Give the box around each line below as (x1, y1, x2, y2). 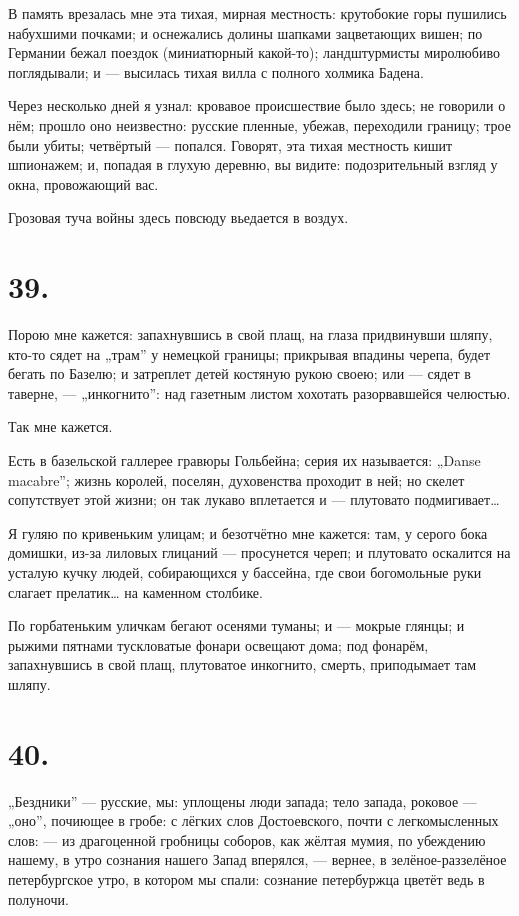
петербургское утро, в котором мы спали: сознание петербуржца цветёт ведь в (8, 869, 485, 890)
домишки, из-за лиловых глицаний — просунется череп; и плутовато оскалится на (8, 542, 511, 563)
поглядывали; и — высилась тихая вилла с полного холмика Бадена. (8, 61, 424, 82)
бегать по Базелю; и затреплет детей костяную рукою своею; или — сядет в (8, 363, 471, 384)
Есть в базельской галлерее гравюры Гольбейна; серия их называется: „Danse (8, 450, 481, 471)
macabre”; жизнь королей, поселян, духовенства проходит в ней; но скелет (8, 469, 465, 490)
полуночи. (8, 888, 69, 909)
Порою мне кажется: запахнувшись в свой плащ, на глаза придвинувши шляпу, (8, 324, 493, 345)
